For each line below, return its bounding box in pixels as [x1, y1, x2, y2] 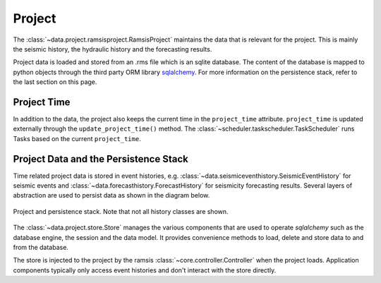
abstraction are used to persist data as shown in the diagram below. [13, 191, 210, 200]
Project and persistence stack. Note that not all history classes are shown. [13, 207, 229, 215]
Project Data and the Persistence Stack [13, 152, 188, 165]
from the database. [13, 243, 68, 252]
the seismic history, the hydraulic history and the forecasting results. [13, 44, 212, 53]
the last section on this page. [13, 78, 97, 86]
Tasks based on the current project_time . [13, 134, 141, 143]
